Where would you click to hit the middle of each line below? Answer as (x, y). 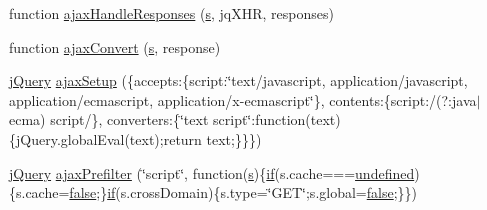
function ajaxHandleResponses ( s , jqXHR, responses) (171, 13)
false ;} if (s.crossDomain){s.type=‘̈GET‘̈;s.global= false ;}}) (243, 192)
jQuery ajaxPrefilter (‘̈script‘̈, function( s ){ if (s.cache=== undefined (212, 172)
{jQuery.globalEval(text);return (105, 138)
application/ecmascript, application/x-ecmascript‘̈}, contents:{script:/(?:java (243, 99)
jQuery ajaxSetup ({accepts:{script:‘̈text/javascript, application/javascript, (238, 80)
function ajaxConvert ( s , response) (115, 46)
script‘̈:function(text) (277, 119)
